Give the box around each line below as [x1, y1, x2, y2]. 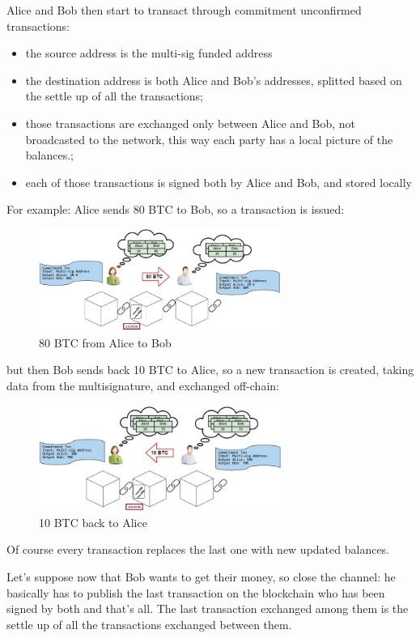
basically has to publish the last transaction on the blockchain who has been [6, 584, 385, 601]
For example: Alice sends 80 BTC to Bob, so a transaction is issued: [6, 201, 345, 218]
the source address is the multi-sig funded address [25, 45, 273, 62]
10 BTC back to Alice [39, 513, 147, 530]
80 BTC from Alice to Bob [39, 334, 172, 351]
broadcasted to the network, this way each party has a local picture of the [25, 130, 393, 147]
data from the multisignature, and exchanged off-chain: [6, 377, 279, 394]
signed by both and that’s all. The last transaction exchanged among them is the [6, 600, 409, 617]
